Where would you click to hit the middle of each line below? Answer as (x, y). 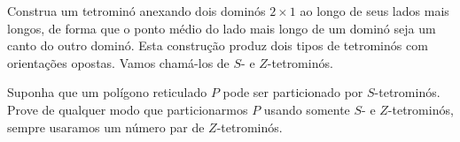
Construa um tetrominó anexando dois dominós (136, 11)
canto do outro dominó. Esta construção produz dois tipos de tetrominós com (218, 45)
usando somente (307, 109)
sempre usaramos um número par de (106, 127)
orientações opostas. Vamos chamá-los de (118, 62)
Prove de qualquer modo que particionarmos (128, 109)
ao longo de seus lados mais (374, 11)
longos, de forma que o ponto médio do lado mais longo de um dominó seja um (222, 28)
